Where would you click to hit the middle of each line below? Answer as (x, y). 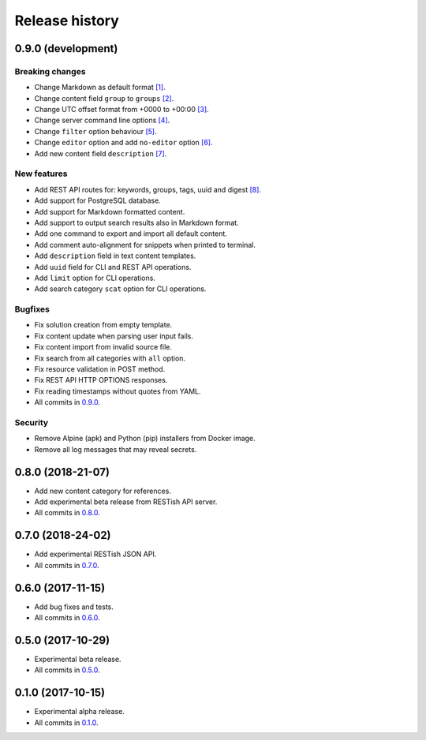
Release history (67, 21)
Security (32, 422)
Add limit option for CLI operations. (95, 278)
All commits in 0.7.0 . (67, 565)
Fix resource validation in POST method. (100, 369)
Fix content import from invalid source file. (103, 347)
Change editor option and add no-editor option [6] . (123, 143)
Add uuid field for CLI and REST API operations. (113, 267)
